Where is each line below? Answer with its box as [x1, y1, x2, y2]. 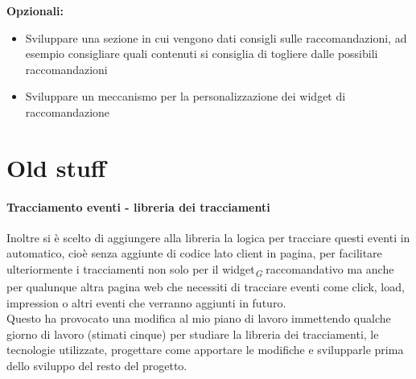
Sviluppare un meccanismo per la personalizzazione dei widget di [25, 88, 346, 105]
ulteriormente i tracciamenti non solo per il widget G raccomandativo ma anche [6, 260, 394, 279]
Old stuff [6, 150, 106, 183]
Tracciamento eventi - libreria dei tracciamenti [6, 198, 270, 215]
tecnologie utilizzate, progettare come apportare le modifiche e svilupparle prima [6, 341, 404, 358]
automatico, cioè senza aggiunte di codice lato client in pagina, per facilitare [6, 245, 382, 262]
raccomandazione [25, 103, 110, 120]
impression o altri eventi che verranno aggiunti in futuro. [6, 294, 286, 311]
